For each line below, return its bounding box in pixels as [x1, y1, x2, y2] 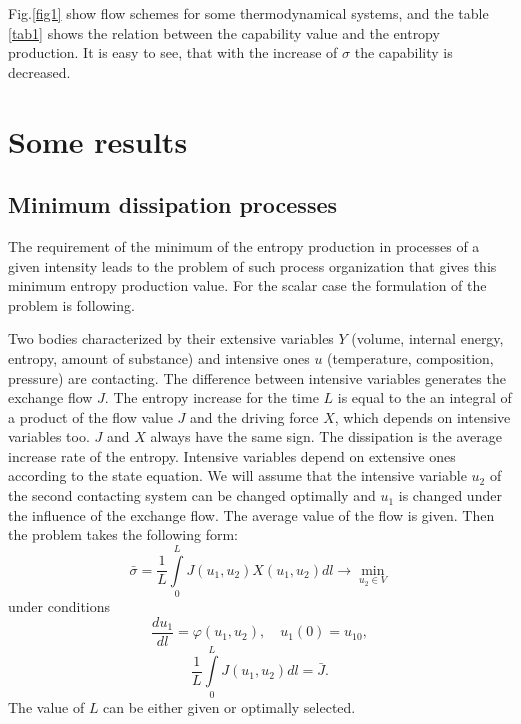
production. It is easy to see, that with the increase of [8, 42, 338, 63]
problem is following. [8, 294, 135, 315]
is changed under [398, 485, 502, 506]
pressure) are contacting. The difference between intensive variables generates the [8, 367, 506, 388]
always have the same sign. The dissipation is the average [150, 426, 503, 447]
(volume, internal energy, [351, 328, 504, 349]
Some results [8, 120, 188, 161]
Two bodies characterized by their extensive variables [8, 328, 334, 349]
